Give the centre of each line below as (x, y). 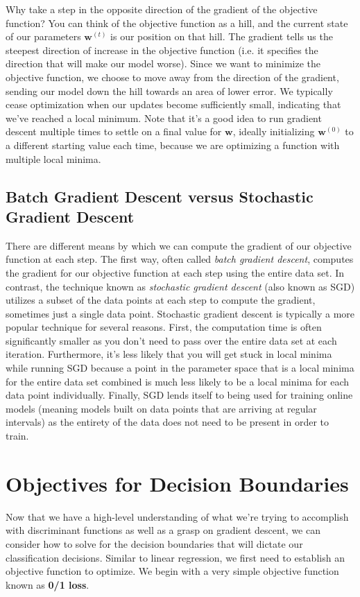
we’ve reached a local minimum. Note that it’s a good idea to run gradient (164, 118)
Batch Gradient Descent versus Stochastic (160, 196)
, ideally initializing (274, 131)
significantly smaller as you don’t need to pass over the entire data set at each (171, 340)
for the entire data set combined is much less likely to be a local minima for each (178, 381)
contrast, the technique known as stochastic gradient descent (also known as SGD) (180, 286)
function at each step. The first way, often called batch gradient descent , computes (180, 259)
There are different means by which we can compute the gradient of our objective (179, 245)
